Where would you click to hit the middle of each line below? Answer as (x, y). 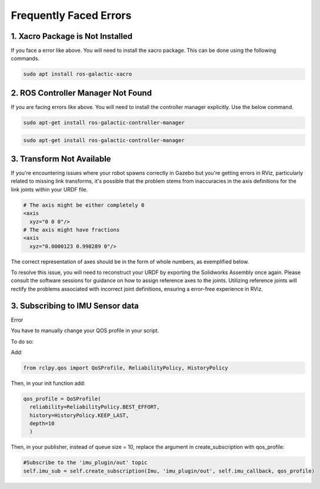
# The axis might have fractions (71, 229)
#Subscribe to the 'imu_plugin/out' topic (85, 463)
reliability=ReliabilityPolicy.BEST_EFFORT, (95, 407)
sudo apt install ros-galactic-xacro (78, 74)
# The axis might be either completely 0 (84, 205)
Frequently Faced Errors (71, 15)
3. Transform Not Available (61, 159)
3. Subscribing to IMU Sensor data (75, 305)
